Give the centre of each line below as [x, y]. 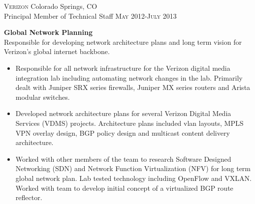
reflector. [29, 197]
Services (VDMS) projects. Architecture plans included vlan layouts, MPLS [129, 123]
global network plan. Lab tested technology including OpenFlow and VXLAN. [133, 178]
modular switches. [43, 97]
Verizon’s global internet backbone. [57, 51]
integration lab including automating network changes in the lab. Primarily [129, 77]
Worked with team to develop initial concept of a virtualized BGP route [124, 188]
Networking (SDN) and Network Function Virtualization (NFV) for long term [133, 168]
